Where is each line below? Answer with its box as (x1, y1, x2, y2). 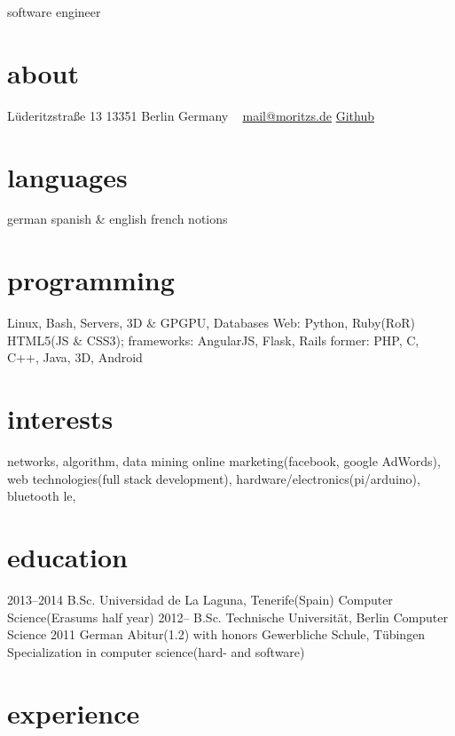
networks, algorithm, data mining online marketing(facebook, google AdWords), (7, 452, 441, 471)
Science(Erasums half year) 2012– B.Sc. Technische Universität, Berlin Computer (7, 607, 448, 626)
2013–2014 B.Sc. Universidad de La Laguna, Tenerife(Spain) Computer (7, 590, 393, 608)
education (7, 539, 128, 575)
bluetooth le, (7, 487, 76, 505)
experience (7, 694, 140, 731)
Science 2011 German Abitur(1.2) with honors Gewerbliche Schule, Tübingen (7, 625, 426, 644)
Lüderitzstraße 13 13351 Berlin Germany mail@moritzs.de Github (7, 106, 374, 124)
